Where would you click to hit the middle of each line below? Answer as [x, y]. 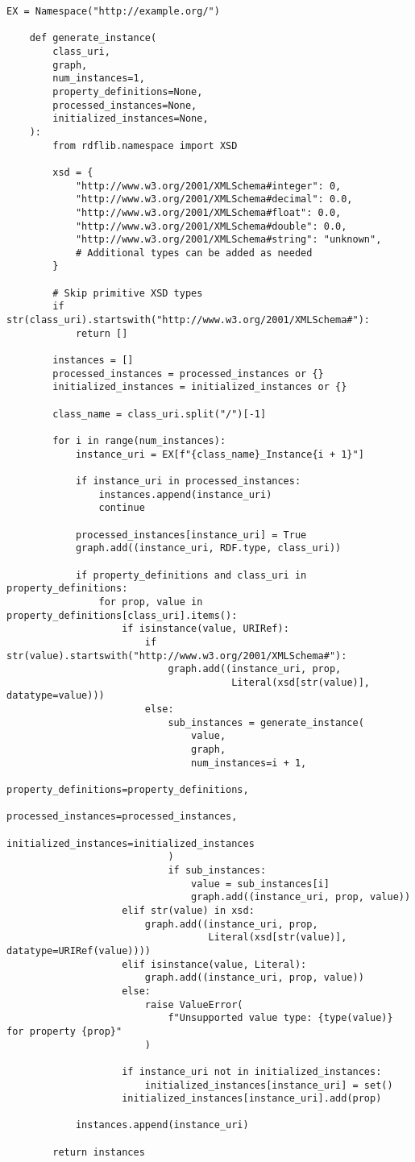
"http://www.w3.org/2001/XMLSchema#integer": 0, [208, 186]
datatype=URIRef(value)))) [79, 950]
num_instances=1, [99, 79]
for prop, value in [151, 602]
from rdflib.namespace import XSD [145, 145]
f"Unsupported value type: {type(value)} [280, 1018]
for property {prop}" [64, 1031]
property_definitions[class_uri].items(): [122, 615]
